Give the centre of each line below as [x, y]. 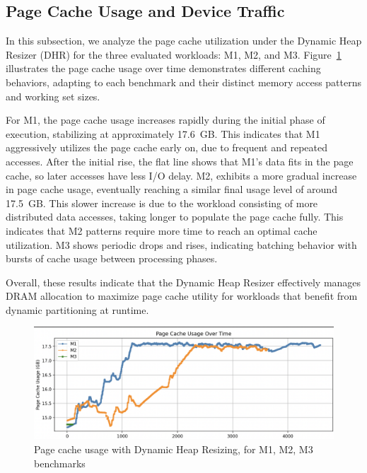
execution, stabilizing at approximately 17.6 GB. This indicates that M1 [163, 133]
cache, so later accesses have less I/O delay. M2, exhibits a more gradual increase [181, 175]
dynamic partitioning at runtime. [77, 309]
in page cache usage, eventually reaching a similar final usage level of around [171, 189]
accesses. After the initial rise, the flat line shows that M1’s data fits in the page [180, 161]
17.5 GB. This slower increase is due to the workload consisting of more [162, 203]
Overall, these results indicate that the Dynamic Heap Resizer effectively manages [183, 282]
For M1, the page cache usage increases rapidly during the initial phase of [165, 120]
